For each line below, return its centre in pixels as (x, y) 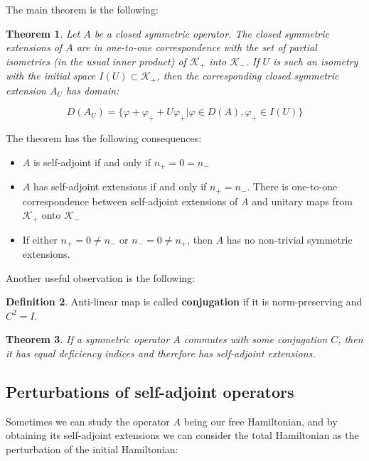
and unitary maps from (302, 201)
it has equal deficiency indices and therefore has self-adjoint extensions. (161, 353)
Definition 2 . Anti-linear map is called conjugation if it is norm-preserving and (184, 302)
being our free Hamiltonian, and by (261, 421)
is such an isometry (316, 61)
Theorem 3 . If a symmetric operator (88, 339)
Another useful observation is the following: (100, 277)
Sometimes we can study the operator (88, 421)
